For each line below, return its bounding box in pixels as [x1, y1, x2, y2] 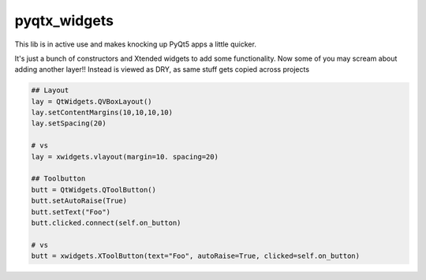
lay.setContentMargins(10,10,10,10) [31, 108, 174, 118]
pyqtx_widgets [14, 12, 114, 29]
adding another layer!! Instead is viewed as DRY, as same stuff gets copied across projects [14, 65, 310, 74]
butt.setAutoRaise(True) [31, 196, 128, 205]
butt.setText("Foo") [31, 207, 110, 216]
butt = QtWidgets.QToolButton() [31, 185, 157, 194]
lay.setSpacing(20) [31, 119, 106, 128]
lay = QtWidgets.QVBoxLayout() [31, 97, 153, 106]
